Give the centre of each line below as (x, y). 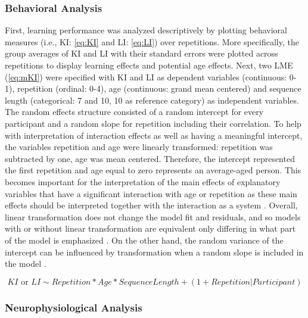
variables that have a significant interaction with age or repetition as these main (151, 193)
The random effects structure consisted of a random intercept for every (134, 112)
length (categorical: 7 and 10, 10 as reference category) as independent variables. (152, 100)
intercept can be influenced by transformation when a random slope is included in (154, 252)
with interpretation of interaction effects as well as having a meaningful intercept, (154, 135)
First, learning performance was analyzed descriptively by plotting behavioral (146, 30)
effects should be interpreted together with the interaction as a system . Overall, (151, 205)
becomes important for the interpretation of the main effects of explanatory (143, 181)
